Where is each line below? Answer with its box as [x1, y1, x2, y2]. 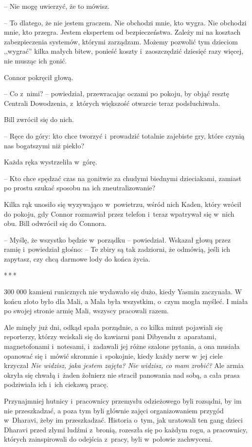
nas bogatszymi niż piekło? [4, 140, 85, 150]
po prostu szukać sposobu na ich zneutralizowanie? [4, 183, 156, 193]
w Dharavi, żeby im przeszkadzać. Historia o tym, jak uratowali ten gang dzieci [4, 415, 243, 425]
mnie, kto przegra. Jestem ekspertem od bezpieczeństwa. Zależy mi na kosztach [4, 27, 241, 37]
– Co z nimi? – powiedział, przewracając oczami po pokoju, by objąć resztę [4, 88, 229, 99]
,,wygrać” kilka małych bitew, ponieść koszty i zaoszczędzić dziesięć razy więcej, [4, 46, 244, 56]
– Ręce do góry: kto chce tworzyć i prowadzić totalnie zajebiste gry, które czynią [4, 130, 245, 141]
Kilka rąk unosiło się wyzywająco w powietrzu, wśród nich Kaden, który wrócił [4, 199, 242, 209]
